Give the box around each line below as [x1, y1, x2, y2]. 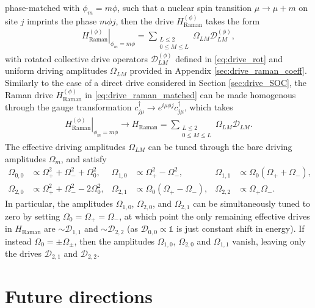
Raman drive [5, 88, 53, 101]
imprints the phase [27, 14, 97, 27]
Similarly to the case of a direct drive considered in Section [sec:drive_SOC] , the [5, 76, 306, 88]
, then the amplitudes [74, 234, 155, 247]
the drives [5, 247, 42, 259]
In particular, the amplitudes [5, 197, 114, 210]
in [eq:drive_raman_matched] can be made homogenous [85, 88, 296, 101]
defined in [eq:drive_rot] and [175, 52, 283, 65]
